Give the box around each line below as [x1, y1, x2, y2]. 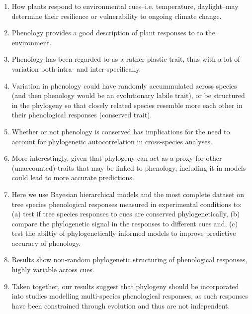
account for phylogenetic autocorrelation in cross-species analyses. [11, 136, 212, 146]
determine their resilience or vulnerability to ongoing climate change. [11, 10, 222, 21]
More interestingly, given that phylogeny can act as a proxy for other [11, 153, 222, 163]
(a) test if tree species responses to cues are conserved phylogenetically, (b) [11, 209, 240, 219]
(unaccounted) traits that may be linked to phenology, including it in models [11, 162, 246, 173]
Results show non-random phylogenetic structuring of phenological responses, [11, 254, 248, 265]
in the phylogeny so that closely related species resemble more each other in [11, 100, 243, 110]
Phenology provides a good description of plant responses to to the [11, 27, 215, 38]
